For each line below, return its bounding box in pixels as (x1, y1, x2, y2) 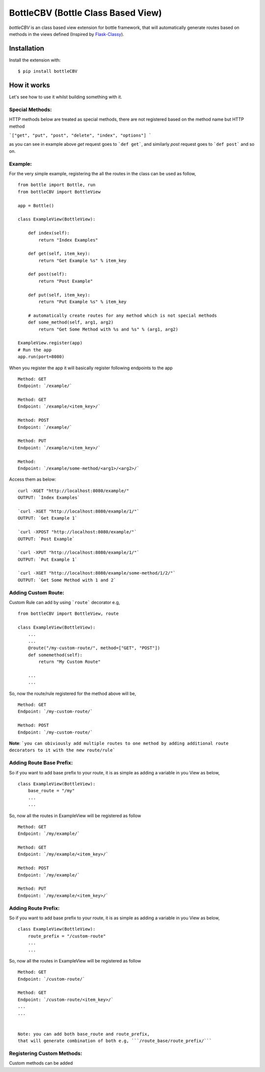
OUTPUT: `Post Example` (18, 536, 75, 542)
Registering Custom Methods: (9, 1050, 82, 1057)
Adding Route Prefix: (9, 905, 60, 911)
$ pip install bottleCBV (18, 69, 78, 74)
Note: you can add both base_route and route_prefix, (18, 1031, 150, 1037)
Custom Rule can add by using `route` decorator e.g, (9, 600, 120, 605)
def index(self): (27, 230, 70, 236)
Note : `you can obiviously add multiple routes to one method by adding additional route (9, 741, 229, 746)
